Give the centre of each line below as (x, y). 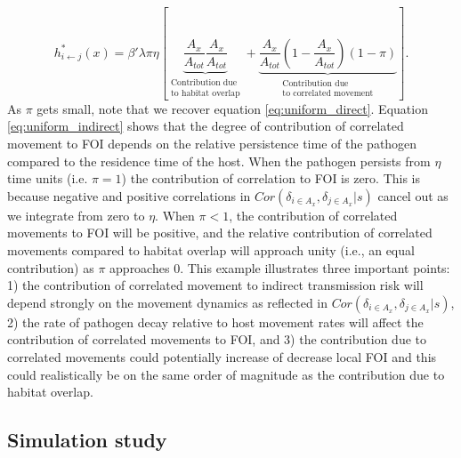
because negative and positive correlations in (129, 195)
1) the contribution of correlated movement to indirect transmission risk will (215, 285)
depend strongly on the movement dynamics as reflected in (168, 302)
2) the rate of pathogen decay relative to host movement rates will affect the (215, 321)
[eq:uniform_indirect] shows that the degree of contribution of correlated (206, 126)
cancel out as (413, 195)
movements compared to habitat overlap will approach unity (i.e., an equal (211, 250)
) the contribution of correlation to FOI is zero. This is (271, 178)
